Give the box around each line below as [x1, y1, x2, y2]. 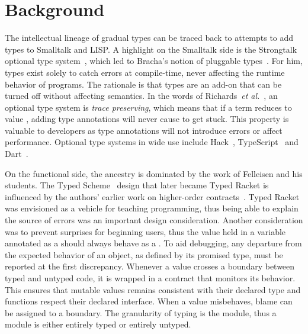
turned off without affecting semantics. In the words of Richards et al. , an [5, 89, 278, 102]
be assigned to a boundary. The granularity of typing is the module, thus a [5, 306, 277, 319]
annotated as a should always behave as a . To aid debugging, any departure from [5, 237, 302, 249]
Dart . [5, 147, 28, 160]
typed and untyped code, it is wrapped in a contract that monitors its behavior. [5, 272, 296, 284]
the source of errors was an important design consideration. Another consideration [5, 214, 303, 226]
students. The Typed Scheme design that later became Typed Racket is [5, 179, 269, 191]
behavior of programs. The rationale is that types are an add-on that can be [5, 78, 282, 90]
